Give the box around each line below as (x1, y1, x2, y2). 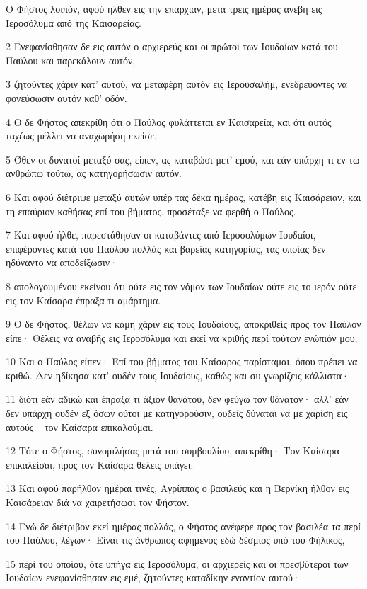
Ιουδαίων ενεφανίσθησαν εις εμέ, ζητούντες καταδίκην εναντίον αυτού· (6, 570, 301, 585)
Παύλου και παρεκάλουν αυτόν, (6, 52, 136, 67)
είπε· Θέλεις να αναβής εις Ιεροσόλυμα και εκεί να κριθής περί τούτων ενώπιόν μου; (6, 330, 358, 345)
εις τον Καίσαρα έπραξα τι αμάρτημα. (6, 292, 161, 307)
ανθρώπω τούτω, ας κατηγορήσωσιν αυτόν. (6, 166, 182, 181)
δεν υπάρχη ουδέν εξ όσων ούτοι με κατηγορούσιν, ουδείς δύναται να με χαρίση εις (6, 406, 348, 421)
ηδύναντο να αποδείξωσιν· (6, 255, 118, 270)
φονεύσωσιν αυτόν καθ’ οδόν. (6, 90, 127, 105)
